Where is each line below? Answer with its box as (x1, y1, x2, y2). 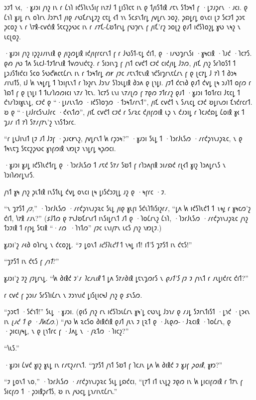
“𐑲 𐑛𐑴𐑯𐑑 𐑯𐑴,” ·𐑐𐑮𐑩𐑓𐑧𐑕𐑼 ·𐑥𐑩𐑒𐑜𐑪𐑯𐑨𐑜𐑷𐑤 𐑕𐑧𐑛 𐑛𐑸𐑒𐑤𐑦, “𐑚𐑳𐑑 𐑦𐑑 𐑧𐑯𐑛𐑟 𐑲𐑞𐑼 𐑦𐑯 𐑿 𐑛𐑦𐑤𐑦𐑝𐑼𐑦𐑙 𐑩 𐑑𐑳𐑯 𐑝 (4, 376, 243, 387)
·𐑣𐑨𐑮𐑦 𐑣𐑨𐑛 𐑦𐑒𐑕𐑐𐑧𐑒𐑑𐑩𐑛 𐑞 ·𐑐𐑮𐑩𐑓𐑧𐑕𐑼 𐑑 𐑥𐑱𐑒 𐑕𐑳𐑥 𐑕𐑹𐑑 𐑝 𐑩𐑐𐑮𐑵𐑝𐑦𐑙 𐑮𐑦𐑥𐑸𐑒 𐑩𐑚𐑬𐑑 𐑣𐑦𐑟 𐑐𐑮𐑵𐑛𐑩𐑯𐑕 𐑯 (4, 160, 226, 170)
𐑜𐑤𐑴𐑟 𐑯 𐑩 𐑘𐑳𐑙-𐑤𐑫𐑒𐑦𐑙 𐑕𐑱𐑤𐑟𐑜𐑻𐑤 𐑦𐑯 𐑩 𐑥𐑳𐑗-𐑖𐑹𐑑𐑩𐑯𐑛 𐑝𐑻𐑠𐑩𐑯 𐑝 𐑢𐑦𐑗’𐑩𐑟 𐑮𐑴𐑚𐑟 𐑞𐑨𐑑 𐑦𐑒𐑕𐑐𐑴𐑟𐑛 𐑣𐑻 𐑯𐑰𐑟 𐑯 (4, 21, 241, 32)
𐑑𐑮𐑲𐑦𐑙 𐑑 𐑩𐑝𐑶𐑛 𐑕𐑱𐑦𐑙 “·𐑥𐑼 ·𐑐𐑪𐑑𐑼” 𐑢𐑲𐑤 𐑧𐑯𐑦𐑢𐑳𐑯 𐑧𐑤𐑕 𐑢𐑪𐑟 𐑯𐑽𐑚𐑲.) (4, 222, 162, 233)
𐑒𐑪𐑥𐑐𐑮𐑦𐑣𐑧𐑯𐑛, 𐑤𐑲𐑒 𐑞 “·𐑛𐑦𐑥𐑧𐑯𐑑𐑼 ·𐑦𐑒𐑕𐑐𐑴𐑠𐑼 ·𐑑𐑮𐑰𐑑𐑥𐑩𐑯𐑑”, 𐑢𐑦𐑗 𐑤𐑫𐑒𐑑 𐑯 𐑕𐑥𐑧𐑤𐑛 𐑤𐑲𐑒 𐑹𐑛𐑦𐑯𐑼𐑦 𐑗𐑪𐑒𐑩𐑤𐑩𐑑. (4, 97, 253, 107)
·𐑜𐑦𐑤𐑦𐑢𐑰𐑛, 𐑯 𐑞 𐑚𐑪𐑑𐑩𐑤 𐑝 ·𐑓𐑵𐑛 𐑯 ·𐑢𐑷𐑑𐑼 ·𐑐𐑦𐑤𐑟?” (4, 326, 129, 336)
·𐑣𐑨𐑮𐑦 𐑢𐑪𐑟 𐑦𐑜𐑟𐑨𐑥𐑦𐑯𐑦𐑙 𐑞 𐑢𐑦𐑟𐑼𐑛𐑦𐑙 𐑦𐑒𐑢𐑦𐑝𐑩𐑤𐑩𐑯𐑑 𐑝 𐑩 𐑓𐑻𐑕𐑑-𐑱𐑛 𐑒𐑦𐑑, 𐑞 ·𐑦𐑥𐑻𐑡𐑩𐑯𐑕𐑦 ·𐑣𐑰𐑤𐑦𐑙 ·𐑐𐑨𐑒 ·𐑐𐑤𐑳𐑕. (4, 48, 252, 58)
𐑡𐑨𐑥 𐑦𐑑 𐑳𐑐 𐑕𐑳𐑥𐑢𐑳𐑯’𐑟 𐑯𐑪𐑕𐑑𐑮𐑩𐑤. (4, 116, 76, 127)
